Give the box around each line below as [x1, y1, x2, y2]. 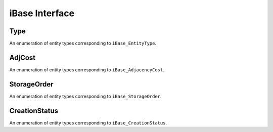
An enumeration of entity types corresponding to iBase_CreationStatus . [9, 119, 167, 126]
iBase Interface [9, 8, 75, 19]
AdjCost [9, 53, 35, 62]
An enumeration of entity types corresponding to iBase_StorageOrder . [9, 93, 162, 99]
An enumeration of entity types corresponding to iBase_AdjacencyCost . [9, 66, 164, 73]
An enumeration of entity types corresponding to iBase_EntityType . [9, 40, 157, 47]
